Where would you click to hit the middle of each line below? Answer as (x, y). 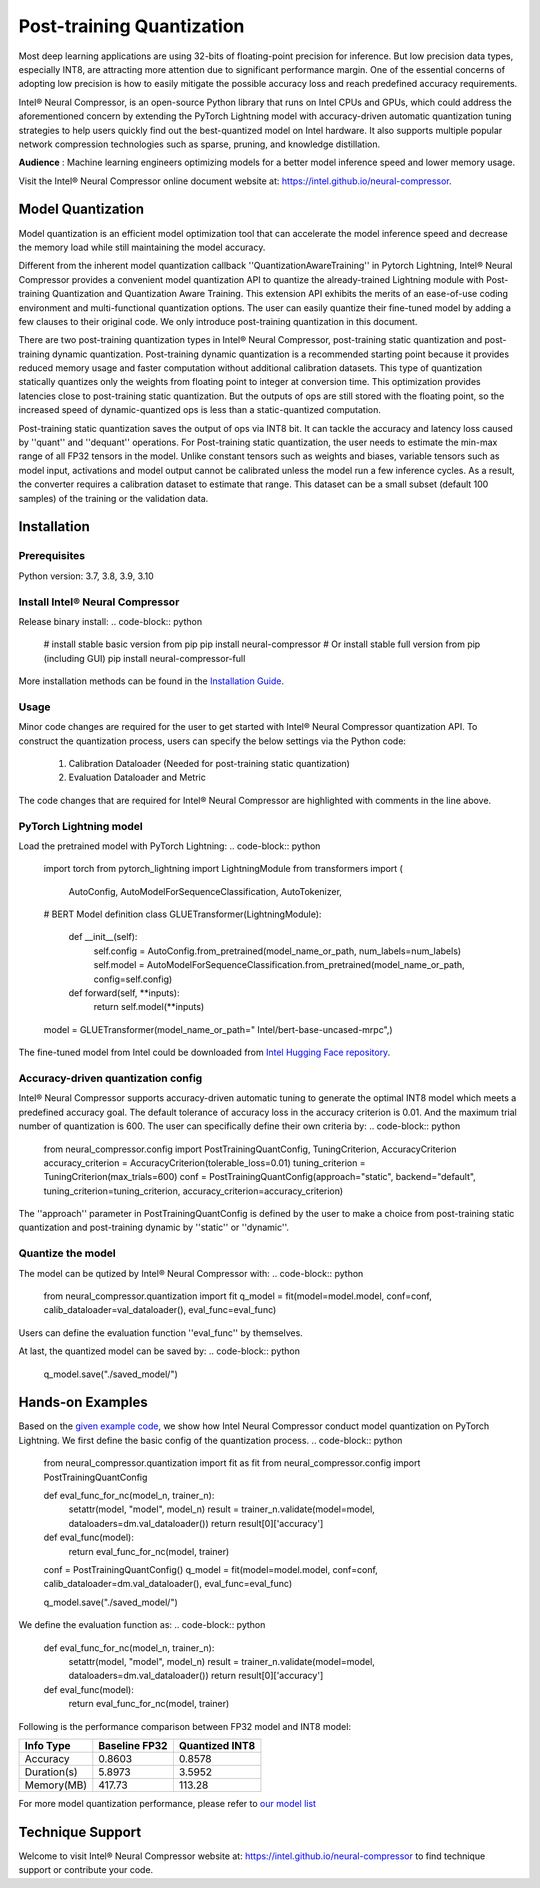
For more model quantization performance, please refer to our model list (167, 1803)
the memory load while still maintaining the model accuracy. (142, 247)
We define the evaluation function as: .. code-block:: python (142, 1625)
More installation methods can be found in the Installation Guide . (151, 681)
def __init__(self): (103, 937)
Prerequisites (51, 556)
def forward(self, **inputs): (124, 993)
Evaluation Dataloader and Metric (137, 777)
